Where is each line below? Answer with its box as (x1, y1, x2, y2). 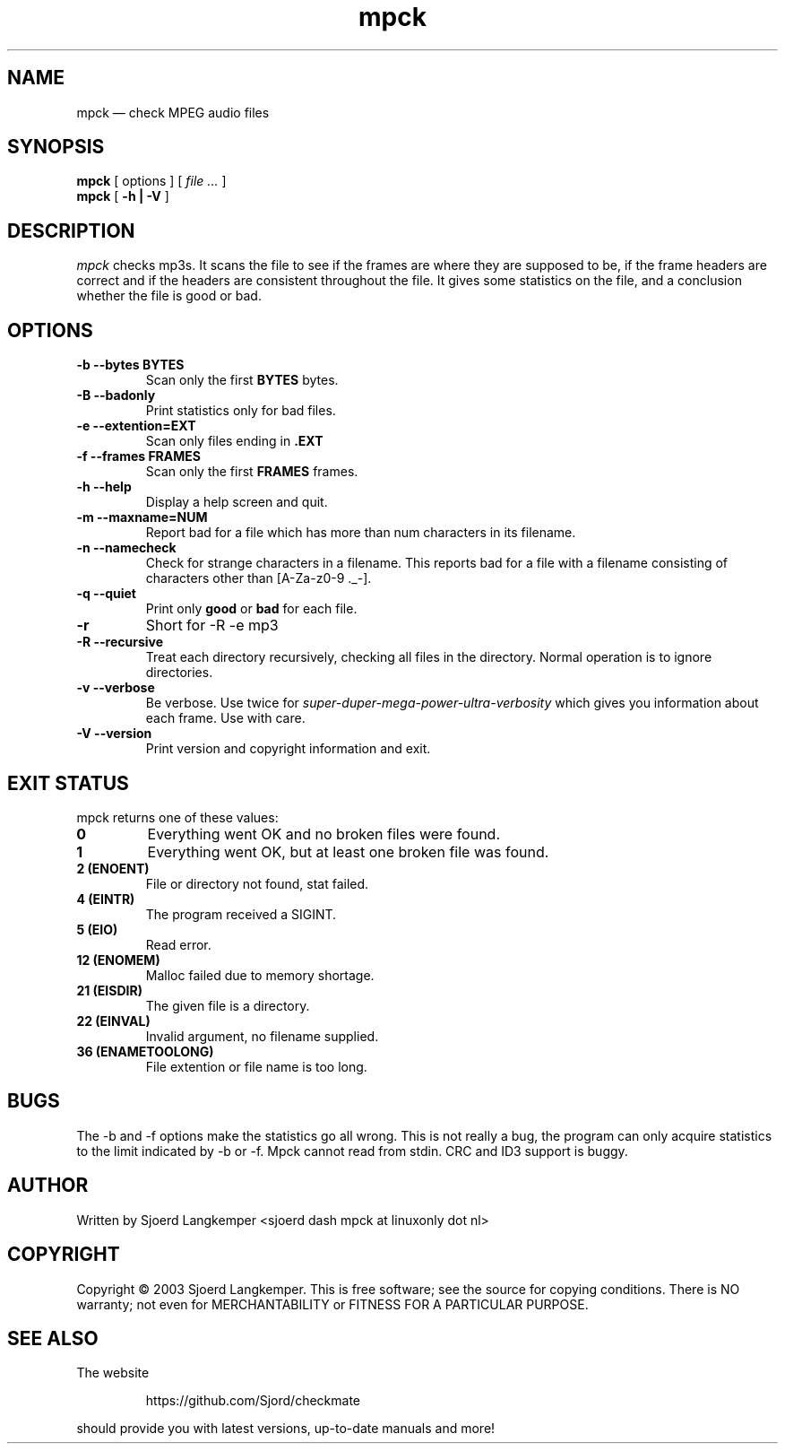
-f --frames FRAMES (76, 448, 201, 465)
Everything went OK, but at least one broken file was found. (147, 842, 549, 861)
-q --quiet (76, 586, 136, 602)
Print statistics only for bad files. (145, 403, 336, 419)
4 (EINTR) (76, 891, 135, 907)
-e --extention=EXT (76, 418, 196, 434)
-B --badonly (76, 387, 156, 404)
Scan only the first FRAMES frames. (145, 464, 358, 480)
